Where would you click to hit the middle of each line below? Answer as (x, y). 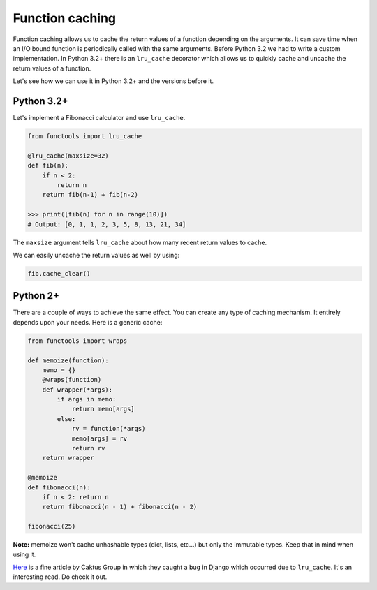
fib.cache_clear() (59, 273)
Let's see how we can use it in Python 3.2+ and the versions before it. (113, 81)
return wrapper (68, 458)
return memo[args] (103, 409)
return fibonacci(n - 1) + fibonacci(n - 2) (120, 507)
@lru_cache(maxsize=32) (68, 156)
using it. (24, 554)
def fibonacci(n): (59, 487)
